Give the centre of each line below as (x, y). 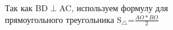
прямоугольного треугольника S (63, 19)
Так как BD (26, 8)
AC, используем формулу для (114, 8)
